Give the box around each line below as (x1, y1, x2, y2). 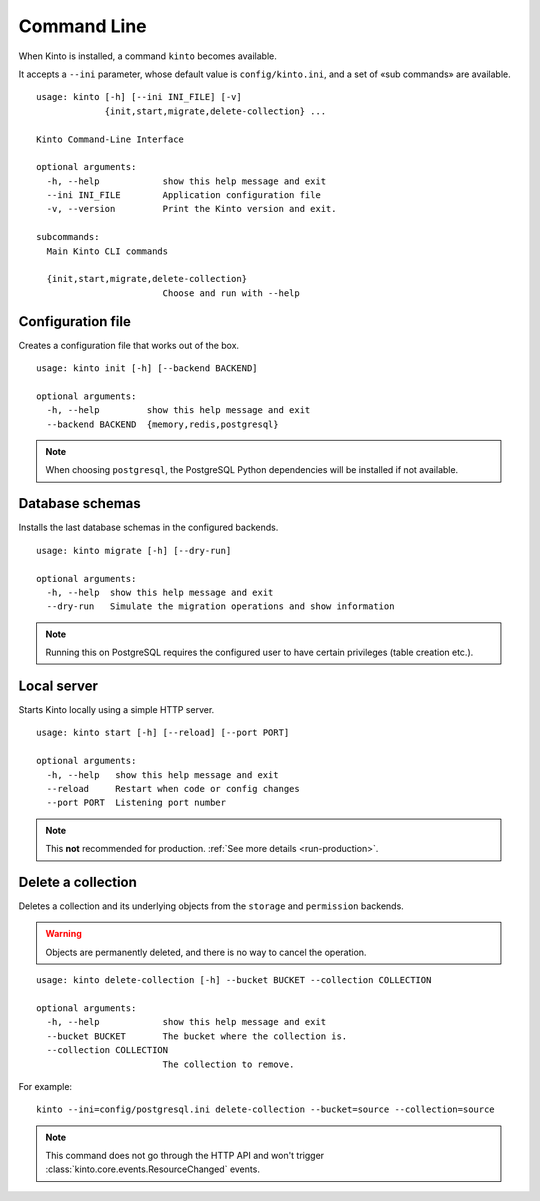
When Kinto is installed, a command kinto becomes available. (18, 50, 277, 62)
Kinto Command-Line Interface (36, 133, 185, 145)
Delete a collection (18, 873, 137, 890)
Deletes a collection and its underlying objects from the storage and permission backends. (18, 900, 404, 912)
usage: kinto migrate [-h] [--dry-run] (36, 545, 232, 556)
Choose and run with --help (162, 287, 300, 299)
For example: (18, 1080, 73, 1092)
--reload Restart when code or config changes (46, 783, 300, 794)
